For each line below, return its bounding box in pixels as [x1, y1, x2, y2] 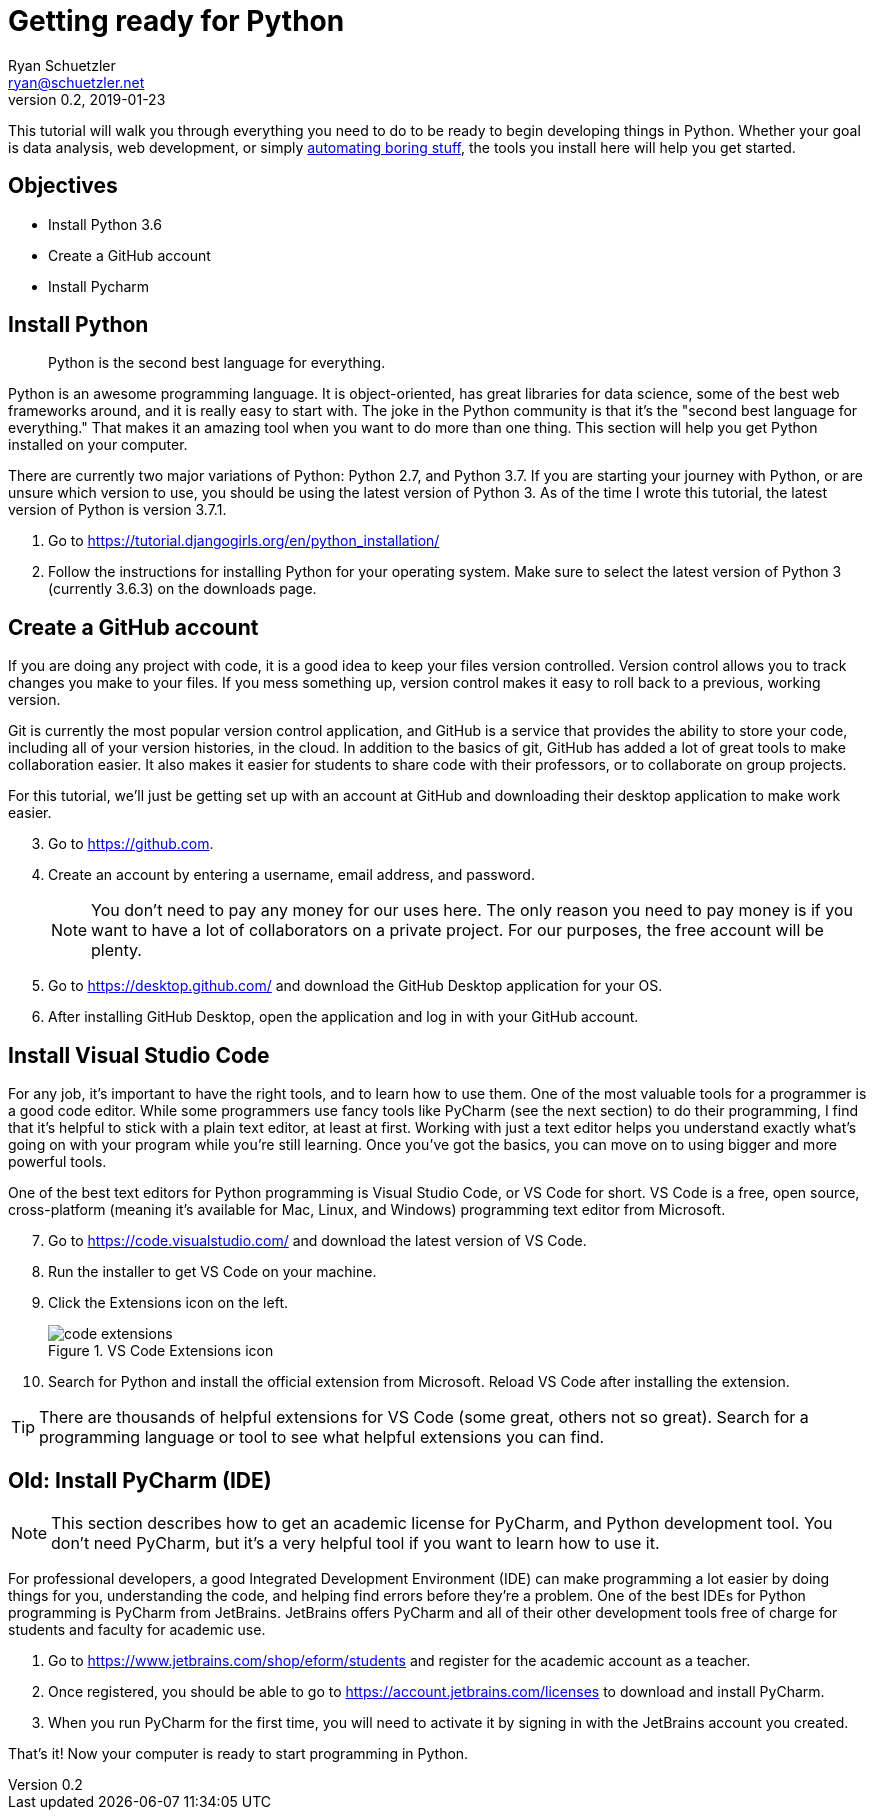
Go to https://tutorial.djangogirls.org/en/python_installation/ [48, 532, 440, 550]
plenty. [91, 940, 142, 961]
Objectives [8, 173, 118, 199]
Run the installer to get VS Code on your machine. [48, 1263, 377, 1281]
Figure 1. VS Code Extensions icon [48, 1342, 274, 1360]
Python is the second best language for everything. [48, 354, 386, 372]
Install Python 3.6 [48, 215, 162, 233]
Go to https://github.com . [48, 835, 214, 853]
